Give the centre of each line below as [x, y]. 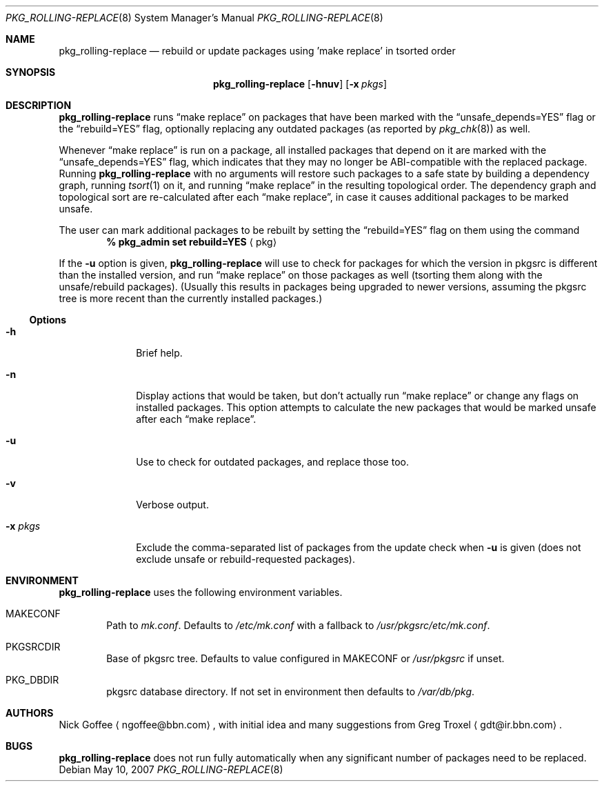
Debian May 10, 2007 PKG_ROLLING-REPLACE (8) [171, 769]
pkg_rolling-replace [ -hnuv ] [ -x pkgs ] [300, 84]
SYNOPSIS [31, 72]
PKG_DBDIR [32, 680]
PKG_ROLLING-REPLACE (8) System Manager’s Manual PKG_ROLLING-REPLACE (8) [194, 18]
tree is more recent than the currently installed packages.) [191, 298]
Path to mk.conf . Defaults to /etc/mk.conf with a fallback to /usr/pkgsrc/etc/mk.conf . [298, 625]
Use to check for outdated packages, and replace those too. [272, 462]
